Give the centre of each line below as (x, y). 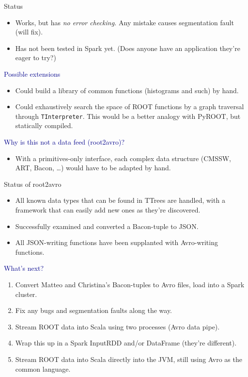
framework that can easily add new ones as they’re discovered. (108, 209)
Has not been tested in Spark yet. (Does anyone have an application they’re (128, 48)
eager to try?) (36, 57)
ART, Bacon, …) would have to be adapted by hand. (93, 168)
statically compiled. (44, 125)
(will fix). (29, 32)
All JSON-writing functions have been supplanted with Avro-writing (116, 242)
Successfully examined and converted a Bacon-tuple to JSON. (107, 226)
